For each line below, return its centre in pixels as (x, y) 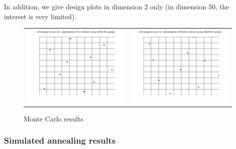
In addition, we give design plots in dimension (73, 6)
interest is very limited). (40, 16)
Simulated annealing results (60, 140)
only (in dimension (178, 6)
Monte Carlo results (54, 118)
